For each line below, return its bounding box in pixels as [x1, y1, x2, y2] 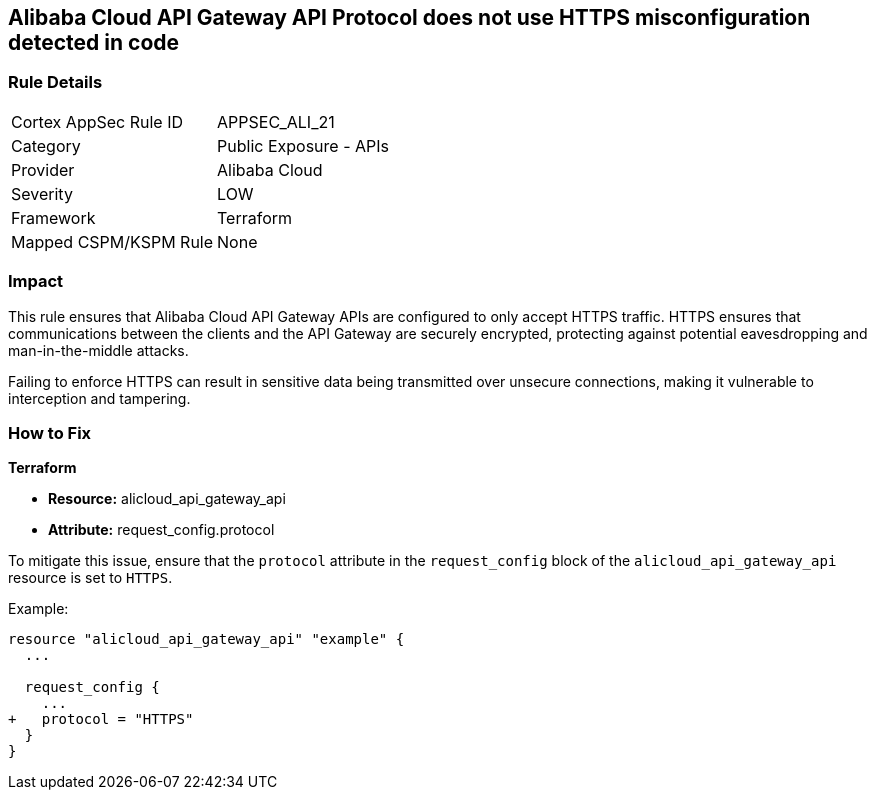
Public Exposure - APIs [217, 135, 389, 156]
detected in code [8, 30, 180, 55]
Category [11, 135, 81, 156]
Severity [11, 183, 73, 204]
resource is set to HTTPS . [8, 569, 173, 587]
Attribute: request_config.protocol [48, 521, 275, 539]
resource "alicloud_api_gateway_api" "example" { [8, 631, 405, 648]
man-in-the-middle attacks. [8, 341, 189, 359]
